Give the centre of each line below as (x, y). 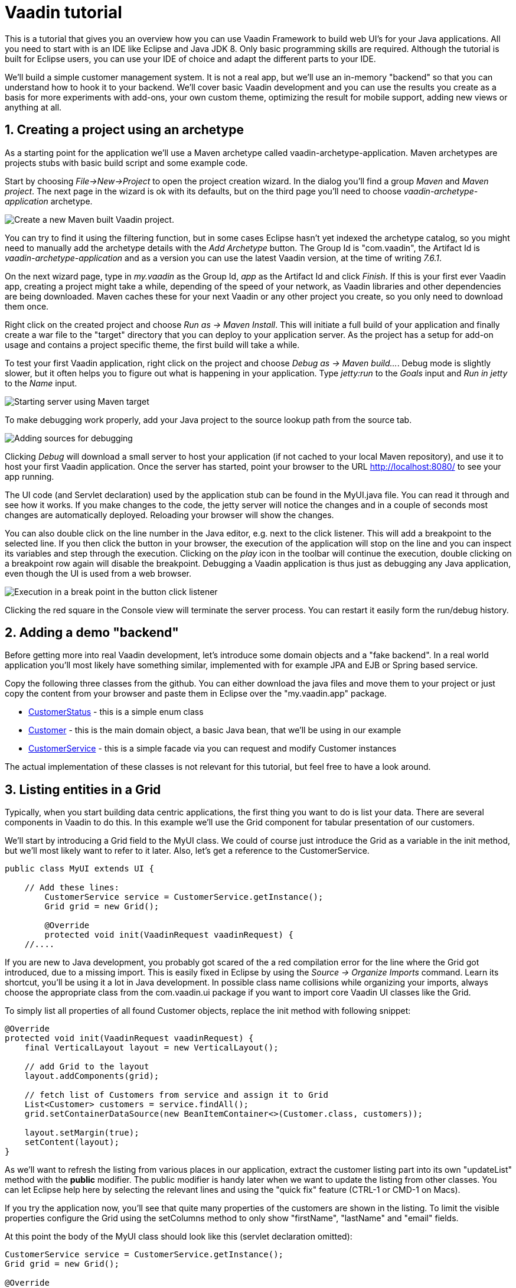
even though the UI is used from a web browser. (98, 573)
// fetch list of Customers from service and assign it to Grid (176, 1095)
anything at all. (33, 107)
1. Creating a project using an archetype (124, 130)
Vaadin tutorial (63, 12)
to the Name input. (41, 383)
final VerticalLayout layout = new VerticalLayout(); (151, 1048)
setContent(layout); (72, 1142)
